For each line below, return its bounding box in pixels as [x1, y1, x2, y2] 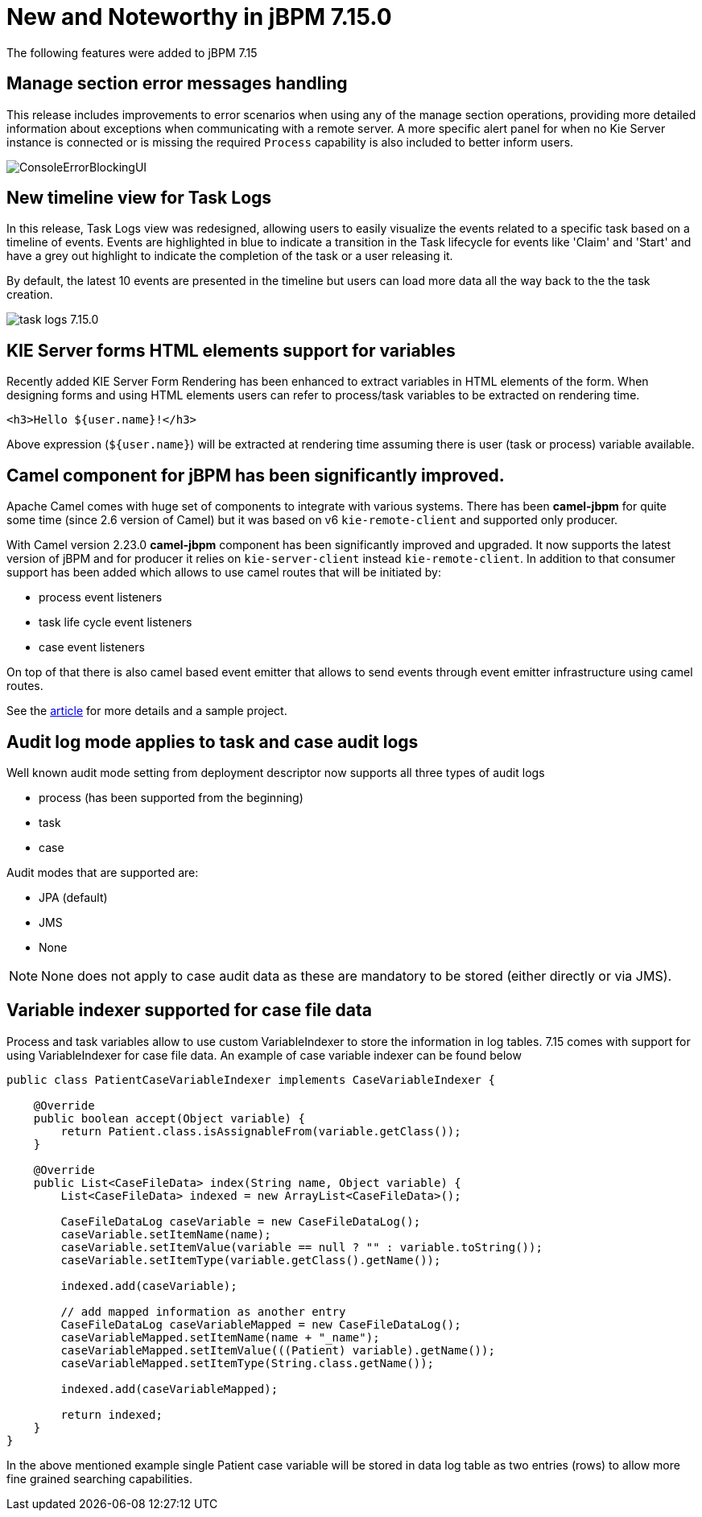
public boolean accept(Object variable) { [33, 1111, 305, 1125]
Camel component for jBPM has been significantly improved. [6, 465, 505, 486]
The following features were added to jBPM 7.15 [6, 45, 258, 60]
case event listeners [39, 640, 145, 655]
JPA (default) [39, 890, 108, 904]
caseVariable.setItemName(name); [60, 1227, 271, 1241]
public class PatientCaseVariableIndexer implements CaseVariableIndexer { [6, 1073, 495, 1086]
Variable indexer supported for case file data [6, 1000, 372, 1021]
